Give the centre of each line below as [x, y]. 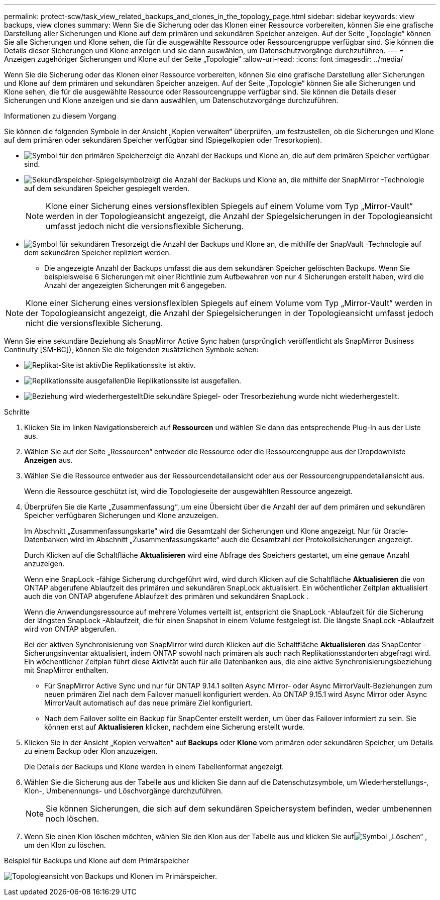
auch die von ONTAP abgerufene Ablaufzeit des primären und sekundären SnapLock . [167, 596]
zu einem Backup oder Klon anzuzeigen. [91, 751]
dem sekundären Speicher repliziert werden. [98, 253]
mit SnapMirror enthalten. [66, 670]
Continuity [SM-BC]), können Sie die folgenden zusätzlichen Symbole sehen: [131, 349]
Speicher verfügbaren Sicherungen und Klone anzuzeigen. [121, 515]
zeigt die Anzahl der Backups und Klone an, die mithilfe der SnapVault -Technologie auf [277, 244]
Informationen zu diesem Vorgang [60, 116]
